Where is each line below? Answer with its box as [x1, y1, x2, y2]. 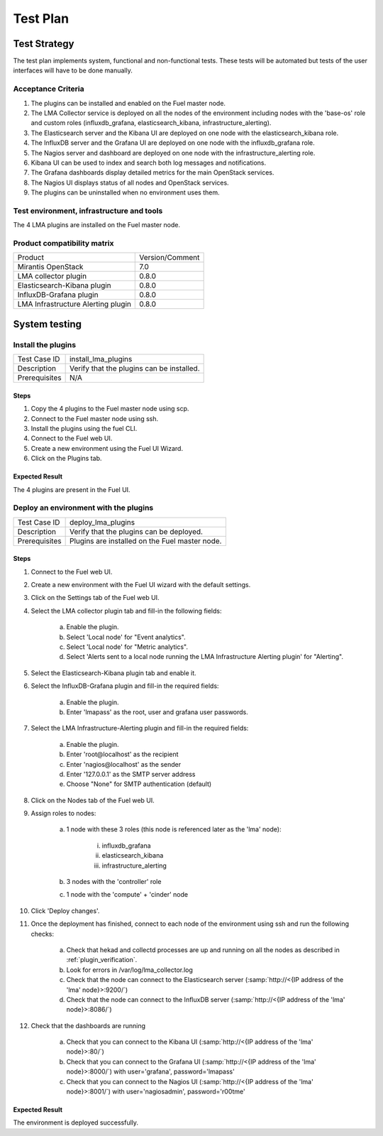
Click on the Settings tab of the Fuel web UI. [30, 594, 160, 602]
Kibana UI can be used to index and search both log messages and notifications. [30, 158, 266, 167]
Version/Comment [139, 253, 200, 263]
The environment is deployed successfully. [13, 1118, 138, 1127]
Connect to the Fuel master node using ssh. [30, 414, 159, 422]
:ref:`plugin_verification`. [66, 956, 138, 964]
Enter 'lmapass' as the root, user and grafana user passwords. [66, 707, 248, 716]
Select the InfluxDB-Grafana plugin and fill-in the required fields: [30, 682, 219, 690]
